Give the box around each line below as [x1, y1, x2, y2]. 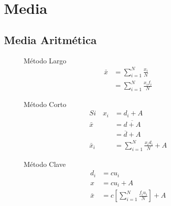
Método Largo [24, 55, 67, 65]
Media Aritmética [4, 32, 97, 47]
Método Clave [24, 158, 66, 169]
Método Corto [24, 99, 67, 109]
